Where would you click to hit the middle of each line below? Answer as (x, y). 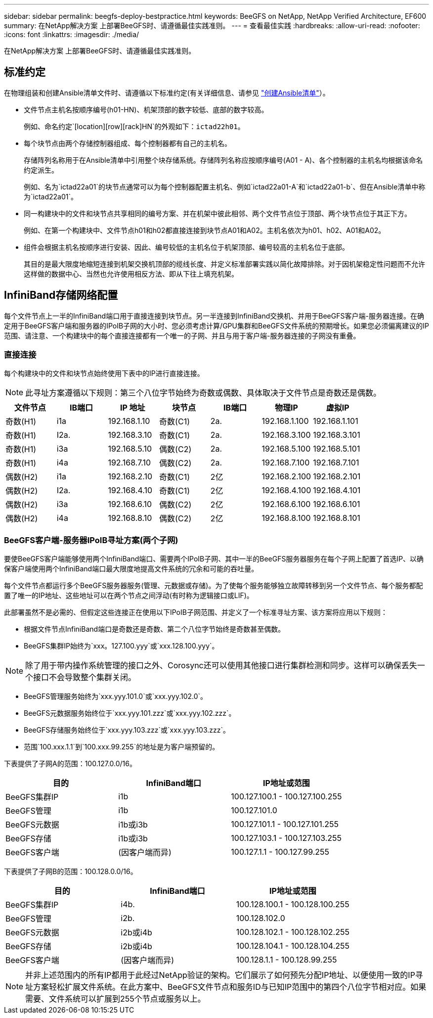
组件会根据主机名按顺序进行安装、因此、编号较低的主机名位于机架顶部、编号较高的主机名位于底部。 (186, 247)
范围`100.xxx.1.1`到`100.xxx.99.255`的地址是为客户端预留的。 (122, 747)
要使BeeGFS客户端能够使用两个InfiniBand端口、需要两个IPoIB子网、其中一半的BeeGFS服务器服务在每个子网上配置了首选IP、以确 (214, 559)
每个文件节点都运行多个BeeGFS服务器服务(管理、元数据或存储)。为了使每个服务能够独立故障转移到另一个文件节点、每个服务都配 (214, 586)
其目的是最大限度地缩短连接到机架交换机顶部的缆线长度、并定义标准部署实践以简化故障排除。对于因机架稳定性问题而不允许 (224, 264)
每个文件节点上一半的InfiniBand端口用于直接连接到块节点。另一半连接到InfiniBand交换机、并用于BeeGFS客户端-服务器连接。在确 (214, 316)
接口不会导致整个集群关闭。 (85, 677)
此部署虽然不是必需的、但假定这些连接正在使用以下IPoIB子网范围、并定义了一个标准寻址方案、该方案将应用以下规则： (196, 612)
